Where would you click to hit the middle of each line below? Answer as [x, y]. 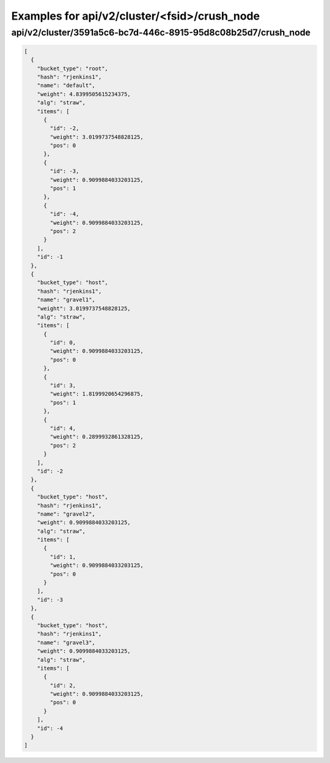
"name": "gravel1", [66, 300]
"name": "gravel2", [66, 514]
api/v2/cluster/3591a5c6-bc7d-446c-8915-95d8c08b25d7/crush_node [161, 32]
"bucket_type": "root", [72, 68]
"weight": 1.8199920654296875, [97, 394]
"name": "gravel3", [66, 642]
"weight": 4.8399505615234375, [84, 94]
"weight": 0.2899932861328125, [97, 437]
